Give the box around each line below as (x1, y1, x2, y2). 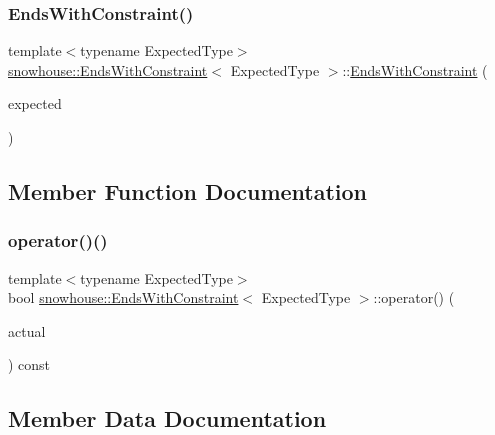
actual (8, 320, 46, 341)
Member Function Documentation (8, 175, 368, 206)
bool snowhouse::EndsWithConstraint (8, 287, 239, 308)
